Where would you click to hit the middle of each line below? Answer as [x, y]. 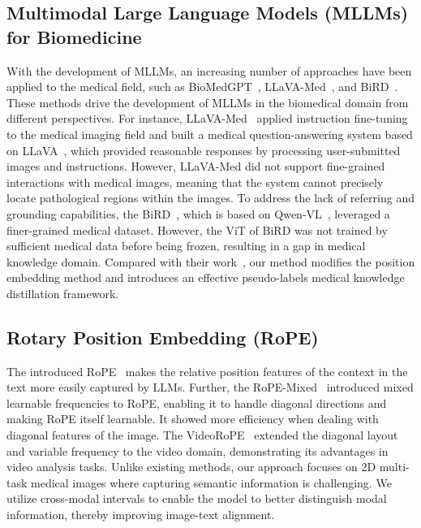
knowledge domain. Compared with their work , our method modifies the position [211, 261]
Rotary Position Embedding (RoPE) [163, 337]
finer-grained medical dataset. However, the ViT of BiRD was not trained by [197, 229]
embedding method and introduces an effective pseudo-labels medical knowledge [206, 277]
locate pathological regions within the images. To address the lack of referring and [210, 198]
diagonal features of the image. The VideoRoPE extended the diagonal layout [202, 435]
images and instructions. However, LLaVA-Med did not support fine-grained [196, 166]
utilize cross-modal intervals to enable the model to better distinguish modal [197, 498]
